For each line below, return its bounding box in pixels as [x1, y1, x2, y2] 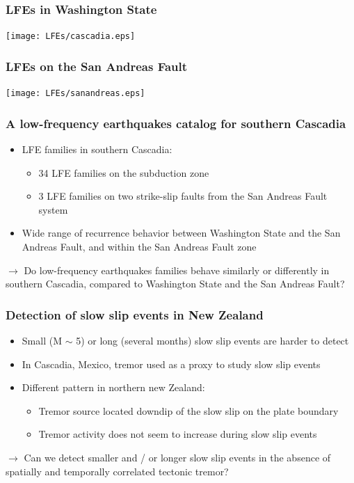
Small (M [22, 333, 62, 347]
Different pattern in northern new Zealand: [22, 380, 205, 395]
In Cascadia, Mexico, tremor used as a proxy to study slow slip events [22, 356, 321, 371]
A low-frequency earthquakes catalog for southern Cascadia [6, 114, 346, 132]
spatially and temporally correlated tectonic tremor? [6, 464, 229, 478]
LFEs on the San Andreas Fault [6, 57, 188, 74]
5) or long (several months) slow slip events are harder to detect [76, 333, 349, 347]
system [38, 202, 68, 216]
